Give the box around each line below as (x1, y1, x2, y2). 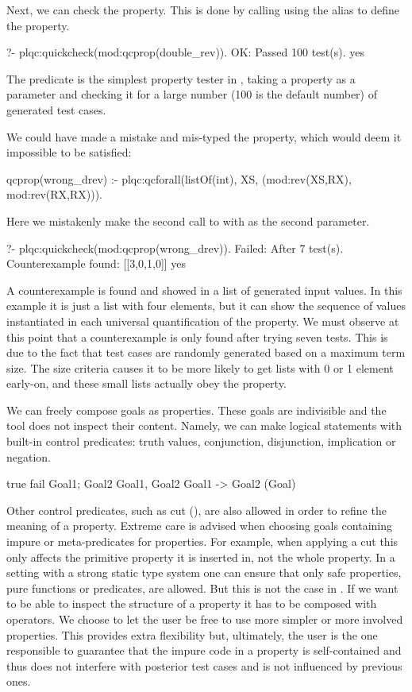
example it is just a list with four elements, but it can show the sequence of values (6, 297, 406, 314)
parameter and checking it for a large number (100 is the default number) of (6, 86, 377, 102)
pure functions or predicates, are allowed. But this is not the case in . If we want (6, 579, 399, 596)
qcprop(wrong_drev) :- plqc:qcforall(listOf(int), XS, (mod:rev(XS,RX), (6, 170, 352, 187)
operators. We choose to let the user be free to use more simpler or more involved (6, 611, 403, 627)
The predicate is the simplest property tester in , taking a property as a (6, 70, 356, 87)
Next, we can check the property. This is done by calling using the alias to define (6, 2, 400, 17)
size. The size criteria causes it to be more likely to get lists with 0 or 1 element (6, 359, 394, 376)
